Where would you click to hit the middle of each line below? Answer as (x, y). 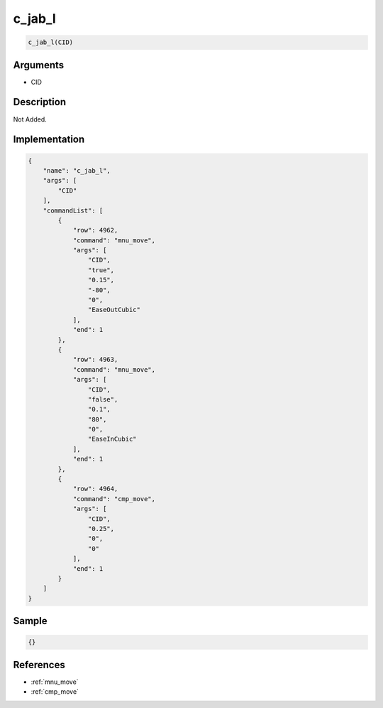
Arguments (39, 65)
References (39, 665)
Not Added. (30, 119)
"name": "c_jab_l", (77, 170)
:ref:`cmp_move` (55, 692)
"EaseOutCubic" (114, 310)
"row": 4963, (95, 360)
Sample (30, 621)
